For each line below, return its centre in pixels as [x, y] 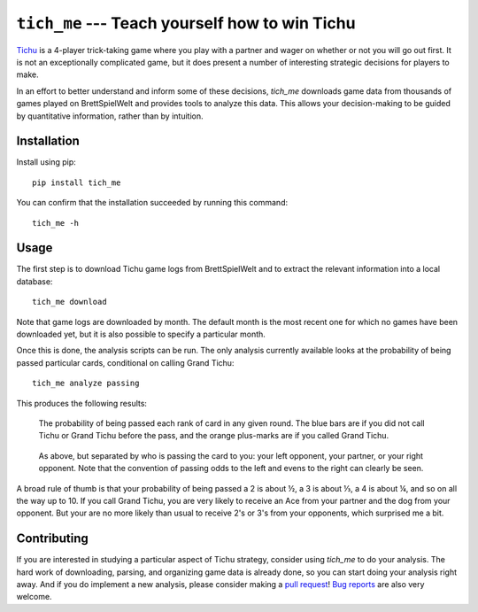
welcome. [34, 597]
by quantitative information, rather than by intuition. [110, 116]
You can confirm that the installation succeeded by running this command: [152, 203]
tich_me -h [56, 223]
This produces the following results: [82, 403]
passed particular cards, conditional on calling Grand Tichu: [125, 362]
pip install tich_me [77, 182]
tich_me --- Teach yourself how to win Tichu [186, 23]
